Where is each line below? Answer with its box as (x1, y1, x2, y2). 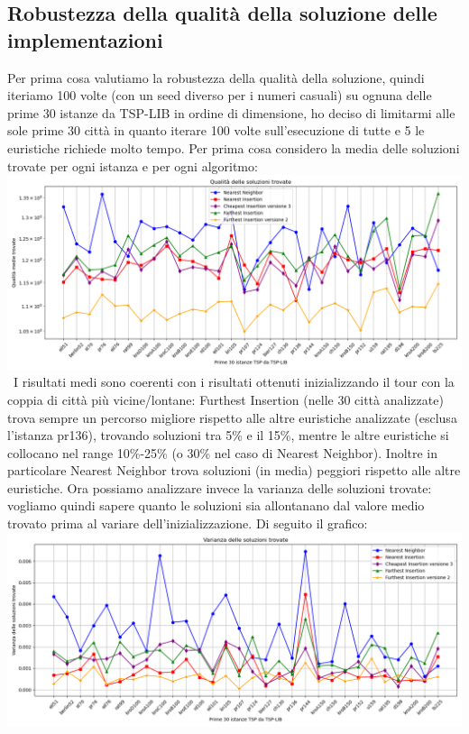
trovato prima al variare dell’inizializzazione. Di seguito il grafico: (7, 514, 368, 533)
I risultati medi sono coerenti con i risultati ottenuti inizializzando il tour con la (13, 372, 455, 391)
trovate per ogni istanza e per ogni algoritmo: (7, 156, 258, 175)
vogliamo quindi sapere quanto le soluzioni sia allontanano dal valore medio (7, 496, 425, 515)
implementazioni (7, 25, 163, 53)
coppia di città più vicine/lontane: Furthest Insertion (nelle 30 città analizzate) (7, 390, 444, 408)
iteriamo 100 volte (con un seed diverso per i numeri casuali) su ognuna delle (7, 86, 432, 105)
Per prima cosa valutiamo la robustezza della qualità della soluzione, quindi (7, 68, 425, 87)
